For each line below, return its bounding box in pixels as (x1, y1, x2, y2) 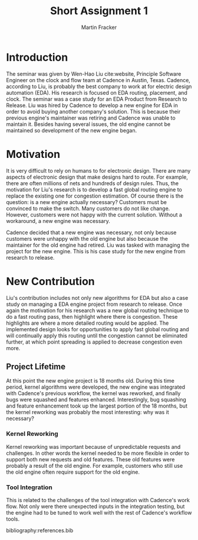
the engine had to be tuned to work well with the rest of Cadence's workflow (6, 509, 192, 516)
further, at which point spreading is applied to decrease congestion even (6, 338, 183, 345)
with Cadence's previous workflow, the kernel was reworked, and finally (6, 390, 181, 397)
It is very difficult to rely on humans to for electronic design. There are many (6, 167, 191, 174)
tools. (6, 515, 20, 522)
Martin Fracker (81, 24, 117, 31)
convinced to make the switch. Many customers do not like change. (6, 205, 170, 212)
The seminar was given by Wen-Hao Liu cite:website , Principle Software (6, 70, 181, 77)
